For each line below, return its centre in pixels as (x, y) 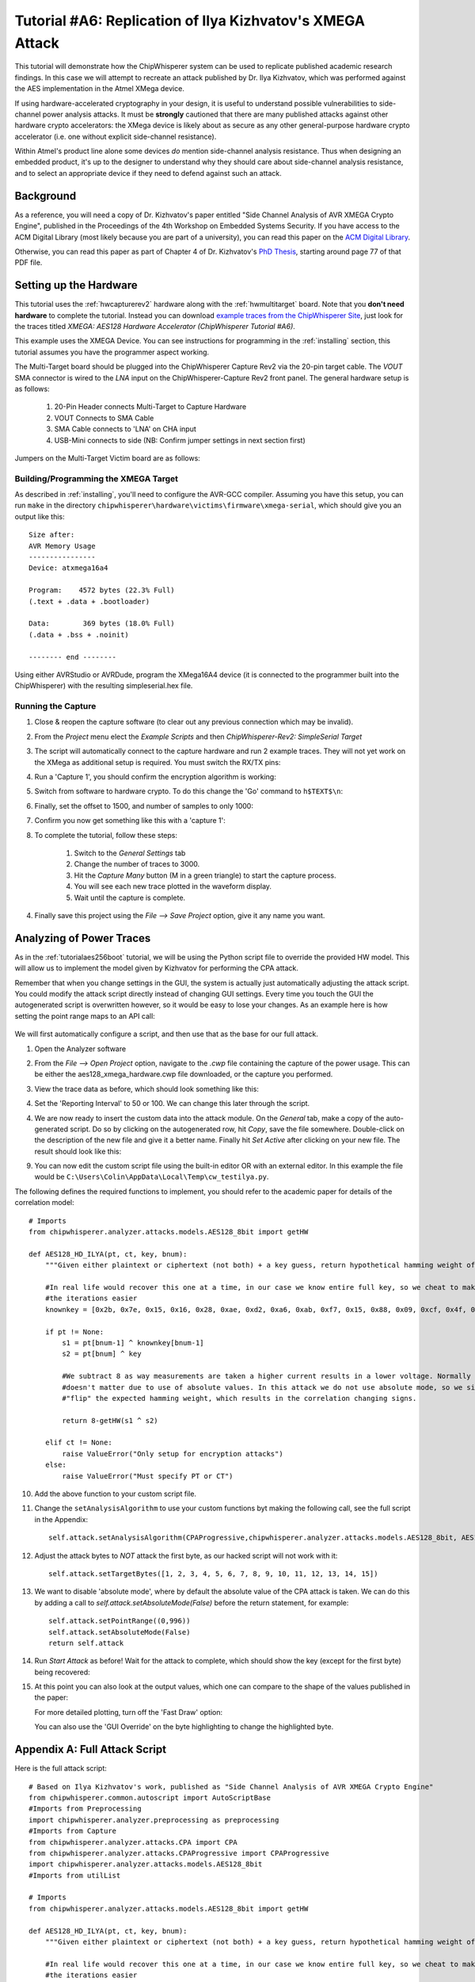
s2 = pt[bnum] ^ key (102, 1354)
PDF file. (28, 262)
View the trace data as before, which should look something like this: (146, 1089)
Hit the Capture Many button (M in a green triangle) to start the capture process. (205, 875)
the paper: (51, 1697)
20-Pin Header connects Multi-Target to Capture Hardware (150, 407)
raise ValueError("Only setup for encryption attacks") (173, 1454)
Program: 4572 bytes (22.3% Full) (102, 590)
